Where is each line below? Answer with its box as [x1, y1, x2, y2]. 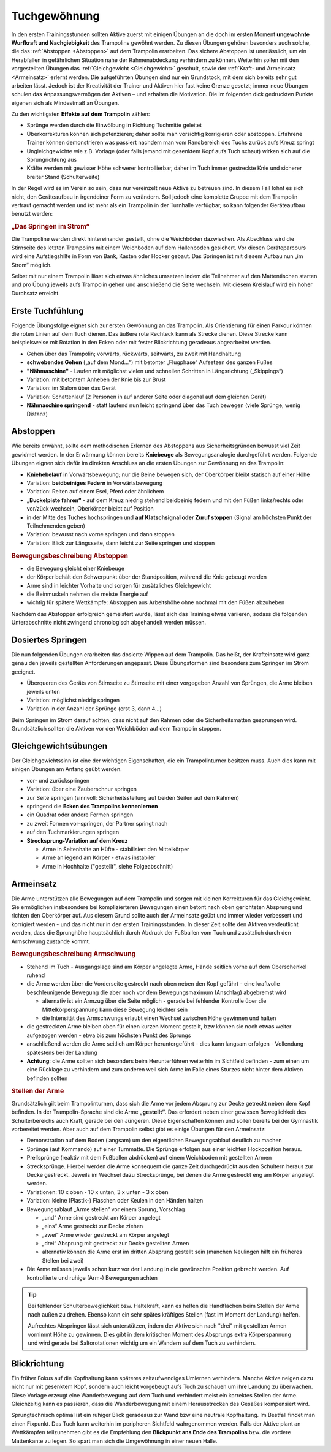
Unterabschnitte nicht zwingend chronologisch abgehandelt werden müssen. [11, 619, 207, 626]
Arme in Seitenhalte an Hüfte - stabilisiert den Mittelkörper [42, 846, 189, 853]
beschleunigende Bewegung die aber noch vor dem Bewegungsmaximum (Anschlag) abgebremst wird [26, 989, 287, 996]
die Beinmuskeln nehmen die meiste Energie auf [26, 590, 148, 598]
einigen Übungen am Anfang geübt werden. [11, 766, 122, 773]
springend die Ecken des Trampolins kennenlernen [26, 803, 159, 810]
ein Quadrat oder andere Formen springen [26, 811, 134, 818]
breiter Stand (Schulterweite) [26, 173, 100, 180]
